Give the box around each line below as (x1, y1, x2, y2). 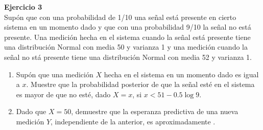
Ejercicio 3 (4, 2, 42, 12)
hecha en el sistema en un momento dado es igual (104, 69, 259, 79)
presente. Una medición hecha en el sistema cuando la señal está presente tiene (4, 31, 251, 42)
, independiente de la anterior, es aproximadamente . (51, 116, 216, 126)
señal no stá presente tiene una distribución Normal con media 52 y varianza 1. (4, 51, 252, 62)
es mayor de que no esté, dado (16, 89, 111, 99)
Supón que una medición (16, 69, 93, 79)
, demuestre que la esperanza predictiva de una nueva (71, 106, 238, 117)
